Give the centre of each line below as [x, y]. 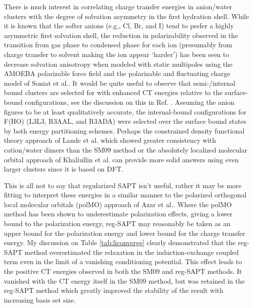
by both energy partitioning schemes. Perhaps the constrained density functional [124, 130]
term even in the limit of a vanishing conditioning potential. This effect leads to [123, 261]
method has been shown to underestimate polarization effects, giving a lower [118, 214]
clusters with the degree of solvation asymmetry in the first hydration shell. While [126, 16]
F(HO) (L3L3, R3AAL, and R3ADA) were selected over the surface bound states [125, 121]
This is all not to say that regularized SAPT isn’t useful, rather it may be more [123, 185]
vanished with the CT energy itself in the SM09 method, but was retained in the [125, 280]
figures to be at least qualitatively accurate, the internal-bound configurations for [125, 111]
